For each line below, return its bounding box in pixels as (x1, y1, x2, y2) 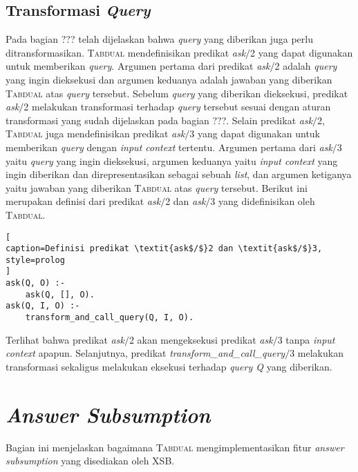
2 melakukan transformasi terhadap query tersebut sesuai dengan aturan (23, 99, 331, 114)
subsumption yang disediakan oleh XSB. (6, 453, 175, 468)
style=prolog (6, 255, 65, 265)
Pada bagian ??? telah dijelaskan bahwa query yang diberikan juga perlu (6, 32, 313, 46)
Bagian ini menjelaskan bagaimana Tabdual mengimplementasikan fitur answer (6, 440, 344, 454)
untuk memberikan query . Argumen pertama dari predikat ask (6, 59, 270, 73)
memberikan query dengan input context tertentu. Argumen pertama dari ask (6, 139, 332, 154)
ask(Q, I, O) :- (6, 301, 80, 311)
